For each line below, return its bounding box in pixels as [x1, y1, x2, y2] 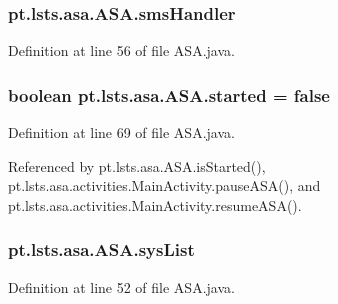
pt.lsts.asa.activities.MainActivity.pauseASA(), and [8, 175, 321, 196]
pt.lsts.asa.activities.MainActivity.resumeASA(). [8, 194, 302, 215]
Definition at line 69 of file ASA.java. [8, 122, 235, 143]
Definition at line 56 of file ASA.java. [8, 40, 235, 61]
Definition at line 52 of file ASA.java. [8, 276, 235, 297]
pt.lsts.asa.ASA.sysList [8, 237, 195, 262]
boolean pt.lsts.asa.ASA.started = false [8, 82, 330, 107]
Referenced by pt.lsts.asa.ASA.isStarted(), [8, 155, 266, 176]
